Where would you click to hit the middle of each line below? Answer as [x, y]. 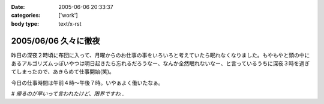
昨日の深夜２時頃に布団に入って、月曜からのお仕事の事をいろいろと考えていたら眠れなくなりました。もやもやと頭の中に [160, 55]
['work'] [68, 16]
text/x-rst [70, 23]
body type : [25, 23]
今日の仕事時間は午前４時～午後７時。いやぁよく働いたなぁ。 [87, 82]
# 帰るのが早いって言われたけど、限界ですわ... [68, 94]
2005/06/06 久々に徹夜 [55, 41]
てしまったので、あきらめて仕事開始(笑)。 [63, 72]
